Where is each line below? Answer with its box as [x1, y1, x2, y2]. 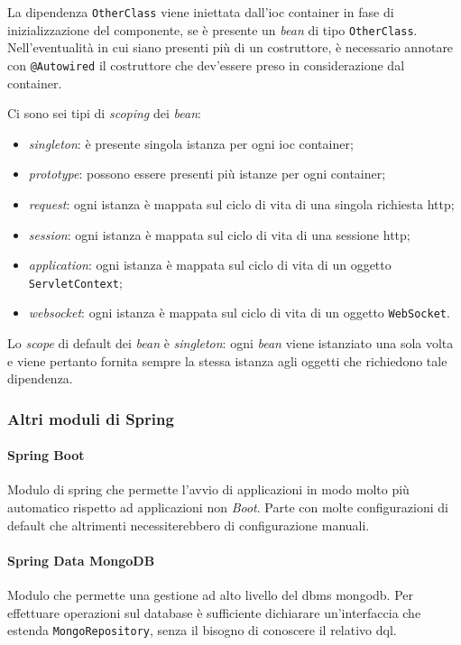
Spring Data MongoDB [7, 550, 155, 569]
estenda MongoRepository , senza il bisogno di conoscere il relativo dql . [7, 621, 397, 640]
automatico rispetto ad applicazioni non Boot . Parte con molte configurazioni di [7, 498, 448, 517]
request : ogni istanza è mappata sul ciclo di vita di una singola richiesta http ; [28, 194, 455, 213]
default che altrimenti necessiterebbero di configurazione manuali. [7, 515, 370, 534]
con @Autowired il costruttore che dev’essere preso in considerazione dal [7, 55, 405, 74]
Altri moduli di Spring [7, 407, 174, 429]
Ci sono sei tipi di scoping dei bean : [7, 104, 201, 123]
